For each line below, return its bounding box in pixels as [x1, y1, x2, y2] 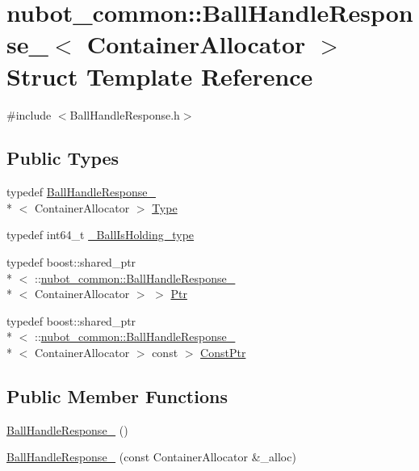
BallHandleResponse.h [69, 106, 180, 123]
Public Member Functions [6, 384, 228, 409]
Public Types [6, 145, 119, 170]
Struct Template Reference [6, 59, 313, 92]
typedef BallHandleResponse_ [6, 183, 156, 200]
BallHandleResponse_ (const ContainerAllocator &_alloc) [6, 448, 296, 465]
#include [6, 106, 52, 123]
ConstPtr [200, 344, 246, 361]
